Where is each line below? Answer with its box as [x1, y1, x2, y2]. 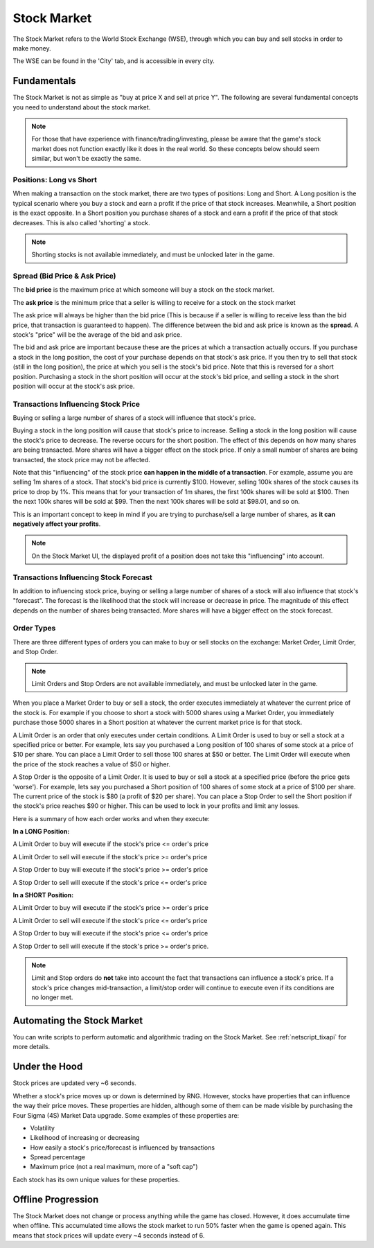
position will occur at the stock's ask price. [12, 382, 135, 390]
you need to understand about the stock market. [12, 103, 151, 111]
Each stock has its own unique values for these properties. [12, 1175, 180, 1184]
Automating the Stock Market [12, 1014, 143, 1026]
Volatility [30, 1123, 55, 1132]
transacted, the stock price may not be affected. [12, 455, 150, 464]
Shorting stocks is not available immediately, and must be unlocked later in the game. [31, 250, 275, 259]
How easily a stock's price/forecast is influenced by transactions [30, 1143, 215, 1152]
